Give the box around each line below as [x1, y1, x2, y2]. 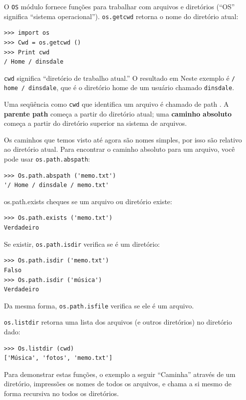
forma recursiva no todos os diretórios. [4, 388, 119, 398]
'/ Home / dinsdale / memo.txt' [4, 182, 109, 189]
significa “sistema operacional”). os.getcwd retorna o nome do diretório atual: [4, 11, 239, 21]
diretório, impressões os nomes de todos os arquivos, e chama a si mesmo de [4, 378, 232, 389]
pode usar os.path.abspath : [4, 154, 90, 164]
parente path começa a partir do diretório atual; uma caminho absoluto [4, 108, 232, 118]
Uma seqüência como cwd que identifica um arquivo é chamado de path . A [4, 99, 229, 109]
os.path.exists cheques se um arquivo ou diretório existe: [4, 196, 172, 206]
